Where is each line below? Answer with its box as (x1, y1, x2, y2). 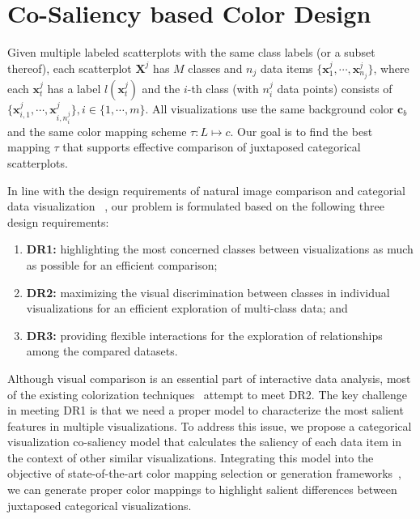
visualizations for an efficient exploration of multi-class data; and (26, 300, 348, 317)
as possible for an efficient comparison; (26, 256, 218, 273)
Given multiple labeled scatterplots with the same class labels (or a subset (7, 44, 375, 61)
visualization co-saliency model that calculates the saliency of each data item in (7, 433, 402, 450)
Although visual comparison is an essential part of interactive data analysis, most (7, 369, 411, 386)
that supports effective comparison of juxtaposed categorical (62, 138, 361, 155)
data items (260, 59, 313, 76)
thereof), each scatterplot (7, 59, 132, 76)
